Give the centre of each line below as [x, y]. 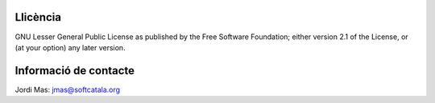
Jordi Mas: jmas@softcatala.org [68, 89]
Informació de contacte [75, 71]
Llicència [38, 17]
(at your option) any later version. [70, 47]
